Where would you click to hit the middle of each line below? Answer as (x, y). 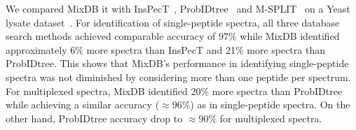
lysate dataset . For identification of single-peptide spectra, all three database (173, 22)
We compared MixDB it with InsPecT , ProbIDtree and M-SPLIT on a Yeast (178, 8)
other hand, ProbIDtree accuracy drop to (94, 118)
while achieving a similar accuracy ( (83, 104)
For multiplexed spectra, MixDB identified (97, 91)
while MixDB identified (290, 36)
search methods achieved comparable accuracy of (111, 36)
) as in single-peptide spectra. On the (270, 104)
